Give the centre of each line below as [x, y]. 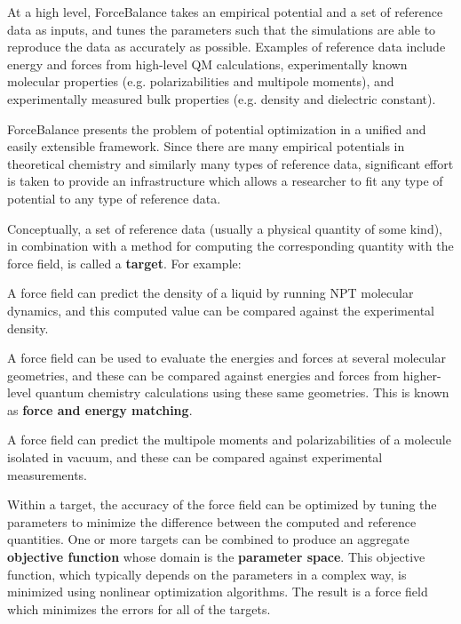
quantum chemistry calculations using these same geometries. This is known [242, 392]
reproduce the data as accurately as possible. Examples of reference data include [227, 47]
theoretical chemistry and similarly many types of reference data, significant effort [230, 163]
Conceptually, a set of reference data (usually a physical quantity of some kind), [225, 228]
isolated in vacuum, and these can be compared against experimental [195, 457]
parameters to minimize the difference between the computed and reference [212, 521]
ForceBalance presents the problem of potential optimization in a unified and [217, 128]
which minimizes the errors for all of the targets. [139, 608]
